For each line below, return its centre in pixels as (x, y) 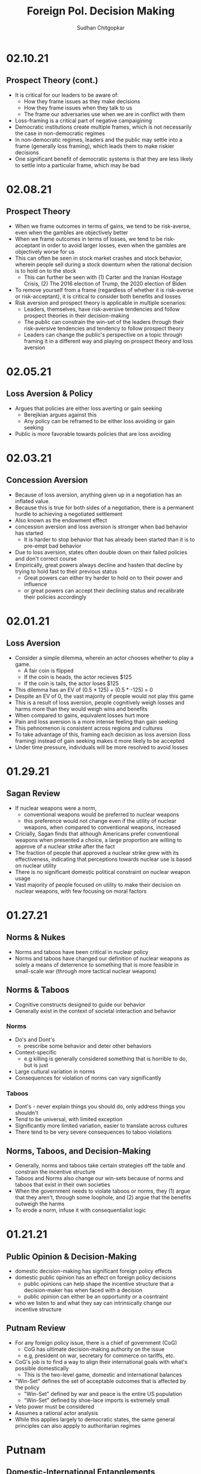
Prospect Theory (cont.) (52, 80)
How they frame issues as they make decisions (82, 101)
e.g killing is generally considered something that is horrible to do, (105, 1059)
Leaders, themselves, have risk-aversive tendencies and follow (102, 309)
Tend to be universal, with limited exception (69, 1119)
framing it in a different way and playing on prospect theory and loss (108, 341)
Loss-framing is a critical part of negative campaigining (83, 120)
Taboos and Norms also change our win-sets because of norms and (99, 1178)
